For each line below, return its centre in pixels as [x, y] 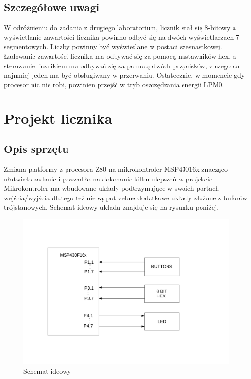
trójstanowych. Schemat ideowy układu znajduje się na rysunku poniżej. [111, 207]
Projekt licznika [58, 118]
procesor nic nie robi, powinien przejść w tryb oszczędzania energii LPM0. [114, 84]
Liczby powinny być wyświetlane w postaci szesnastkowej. [136, 46]
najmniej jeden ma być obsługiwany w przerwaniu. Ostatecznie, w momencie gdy [125, 75]
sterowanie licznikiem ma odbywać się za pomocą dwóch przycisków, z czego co [122, 65]
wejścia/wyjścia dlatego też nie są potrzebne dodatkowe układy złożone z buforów [126, 197]
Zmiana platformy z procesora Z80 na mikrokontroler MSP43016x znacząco [116, 169]
